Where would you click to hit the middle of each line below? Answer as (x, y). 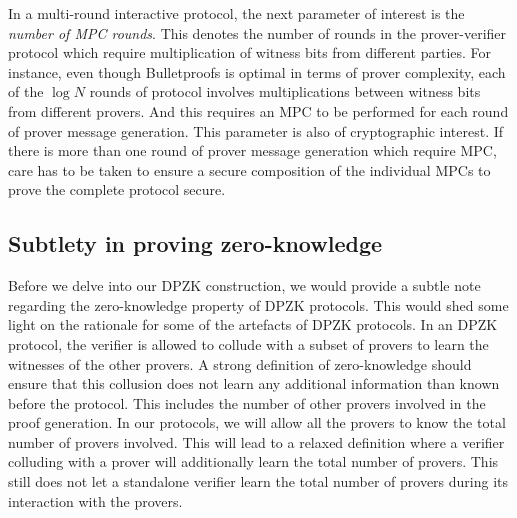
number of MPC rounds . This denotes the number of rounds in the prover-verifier (257, 32)
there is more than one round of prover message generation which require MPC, (252, 150)
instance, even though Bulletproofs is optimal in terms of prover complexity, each (257, 71)
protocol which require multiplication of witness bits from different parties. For (250, 52)
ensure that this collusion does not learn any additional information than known (254, 383)
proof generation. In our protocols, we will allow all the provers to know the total (257, 422)
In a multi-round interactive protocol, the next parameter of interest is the (236, 13)
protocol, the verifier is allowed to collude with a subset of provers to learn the (248, 343)
